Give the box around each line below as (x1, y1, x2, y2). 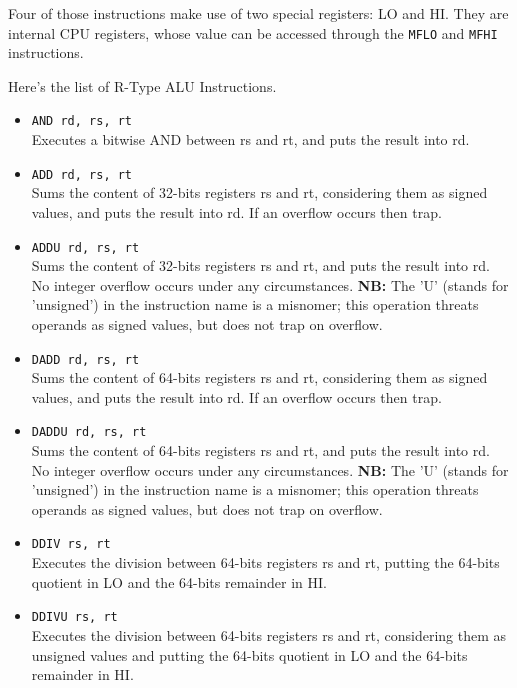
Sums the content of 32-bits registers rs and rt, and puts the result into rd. (31, 255, 490, 276)
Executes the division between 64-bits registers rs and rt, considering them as (31, 624, 507, 645)
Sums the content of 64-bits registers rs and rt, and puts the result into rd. (31, 440, 490, 461)
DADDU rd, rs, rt (31, 425, 147, 440)
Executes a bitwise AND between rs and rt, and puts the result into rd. (31, 129, 470, 150)
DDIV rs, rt (31, 537, 111, 552)
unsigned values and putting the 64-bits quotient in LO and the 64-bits (31, 644, 468, 665)
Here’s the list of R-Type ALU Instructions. (8, 75, 277, 96)
